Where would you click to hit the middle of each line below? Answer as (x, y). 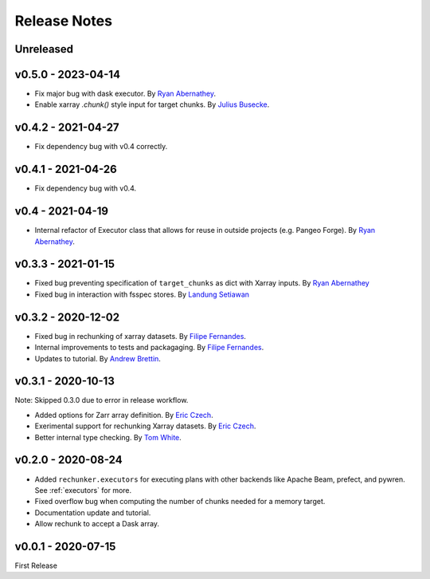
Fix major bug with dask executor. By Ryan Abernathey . (125, 94)
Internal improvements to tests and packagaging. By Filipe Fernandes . (149, 348)
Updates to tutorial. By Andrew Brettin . (98, 358)
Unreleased (44, 49)
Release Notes (64, 21)
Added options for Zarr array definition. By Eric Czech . (124, 415)
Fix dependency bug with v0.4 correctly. (101, 147)
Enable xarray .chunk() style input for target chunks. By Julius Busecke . (152, 104)
